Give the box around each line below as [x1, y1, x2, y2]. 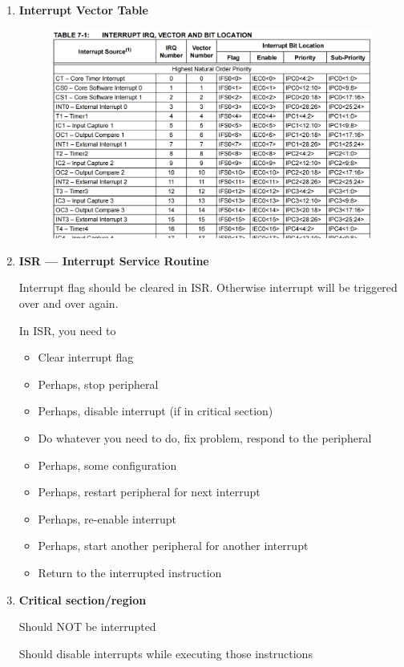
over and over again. [18, 295, 119, 312]
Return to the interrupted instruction [38, 564, 222, 580]
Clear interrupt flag [38, 349, 134, 366]
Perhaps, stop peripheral [38, 375, 159, 392]
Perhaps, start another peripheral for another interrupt [38, 537, 309, 554]
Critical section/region [18, 591, 147, 608]
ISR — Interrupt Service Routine [18, 252, 209, 269]
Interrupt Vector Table [18, 2, 148, 18]
